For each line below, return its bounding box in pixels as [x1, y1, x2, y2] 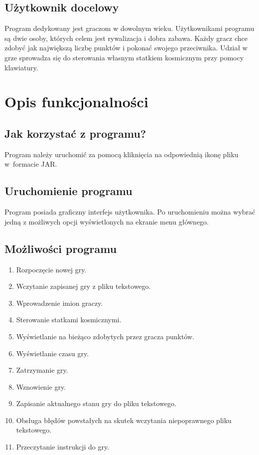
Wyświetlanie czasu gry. [16, 348, 89, 358]
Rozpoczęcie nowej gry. [16, 264, 87, 274]
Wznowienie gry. [16, 381, 66, 392]
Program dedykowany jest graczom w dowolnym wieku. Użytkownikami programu [4, 23, 255, 33]
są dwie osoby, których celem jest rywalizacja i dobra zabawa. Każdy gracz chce [4, 32, 248, 43]
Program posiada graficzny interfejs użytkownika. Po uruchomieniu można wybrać [4, 207, 256, 217]
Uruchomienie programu [4, 183, 132, 199]
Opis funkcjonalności [4, 91, 148, 112]
